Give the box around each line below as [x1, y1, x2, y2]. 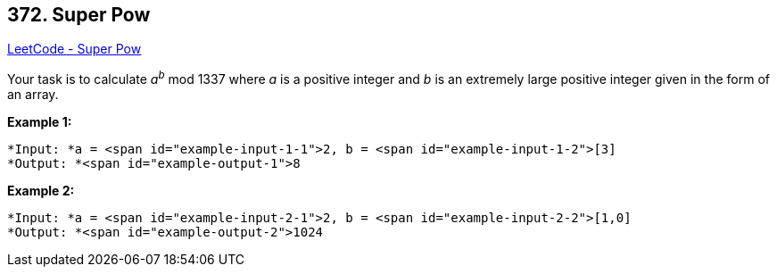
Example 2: [7, 183, 75, 199]
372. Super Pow [7, 4, 151, 26]
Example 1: [7, 114, 72, 130]
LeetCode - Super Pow [7, 41, 142, 57]
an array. [7, 87, 59, 103]
